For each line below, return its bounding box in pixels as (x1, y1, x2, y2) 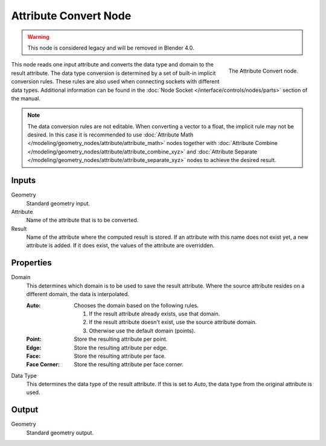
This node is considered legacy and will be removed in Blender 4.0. (27, 44, 194, 51)
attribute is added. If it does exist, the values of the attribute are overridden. (26, 242, 214, 249)
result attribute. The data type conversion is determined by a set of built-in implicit (11, 69, 216, 77)
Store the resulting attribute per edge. (74, 344, 168, 351)
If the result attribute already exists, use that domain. (89, 310, 220, 317)
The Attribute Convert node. (228, 67, 298, 75)
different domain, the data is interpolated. (26, 291, 129, 298)
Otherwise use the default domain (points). (89, 327, 196, 334)
